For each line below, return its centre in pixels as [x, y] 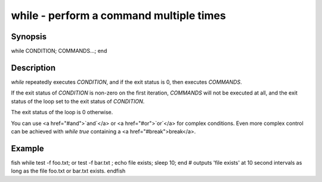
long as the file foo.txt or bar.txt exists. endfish [68, 171]
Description [33, 68]
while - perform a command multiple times [118, 15]
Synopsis [29, 37]
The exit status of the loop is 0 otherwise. [62, 112]
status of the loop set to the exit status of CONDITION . [78, 101]
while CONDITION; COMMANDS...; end [59, 51]
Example [27, 148]
